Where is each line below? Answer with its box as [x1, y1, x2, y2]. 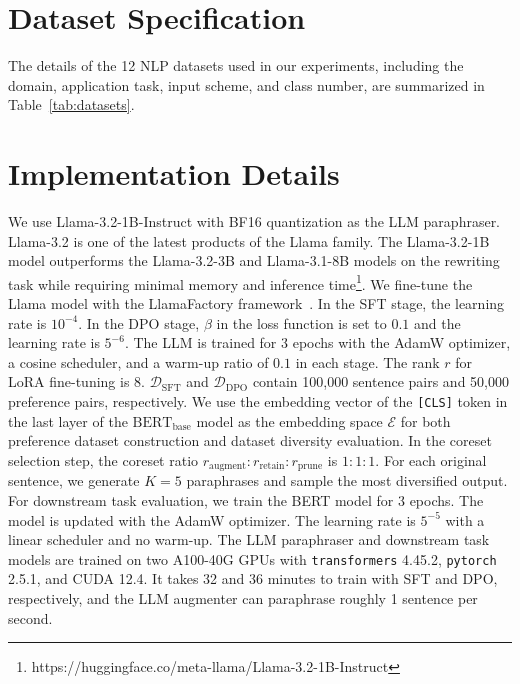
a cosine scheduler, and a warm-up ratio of [8, 351, 269, 372]
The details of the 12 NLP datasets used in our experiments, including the [8, 55, 464, 76]
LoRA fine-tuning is [8, 371, 130, 392]
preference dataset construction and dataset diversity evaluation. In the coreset [8, 430, 492, 451]
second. [8, 607, 53, 628]
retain [259, 461, 285, 472]
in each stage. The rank [295, 351, 440, 372]
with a [445, 509, 485, 530]
